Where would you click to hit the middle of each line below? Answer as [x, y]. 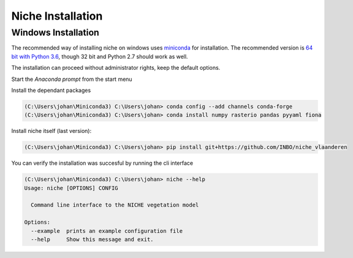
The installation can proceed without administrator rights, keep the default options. [116, 68]
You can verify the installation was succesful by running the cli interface [102, 163]
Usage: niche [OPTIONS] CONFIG [71, 188]
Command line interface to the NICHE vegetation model [115, 205]
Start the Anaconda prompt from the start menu [72, 79]
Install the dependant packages [51, 90]
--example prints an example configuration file [107, 231]
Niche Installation [57, 16]
